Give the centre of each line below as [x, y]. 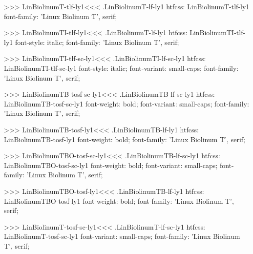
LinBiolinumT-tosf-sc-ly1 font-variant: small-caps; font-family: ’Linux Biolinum [122, 236]
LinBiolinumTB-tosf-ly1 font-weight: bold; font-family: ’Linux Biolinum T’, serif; [125, 139]
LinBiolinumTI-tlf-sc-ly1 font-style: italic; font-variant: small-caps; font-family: [121, 68]
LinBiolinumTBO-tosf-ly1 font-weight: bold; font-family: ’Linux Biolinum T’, [119, 201]
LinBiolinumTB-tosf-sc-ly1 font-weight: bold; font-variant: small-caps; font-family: [126, 103]
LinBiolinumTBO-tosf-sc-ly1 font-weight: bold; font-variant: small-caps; [111, 165]
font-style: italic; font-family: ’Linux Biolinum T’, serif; [97, 42]
